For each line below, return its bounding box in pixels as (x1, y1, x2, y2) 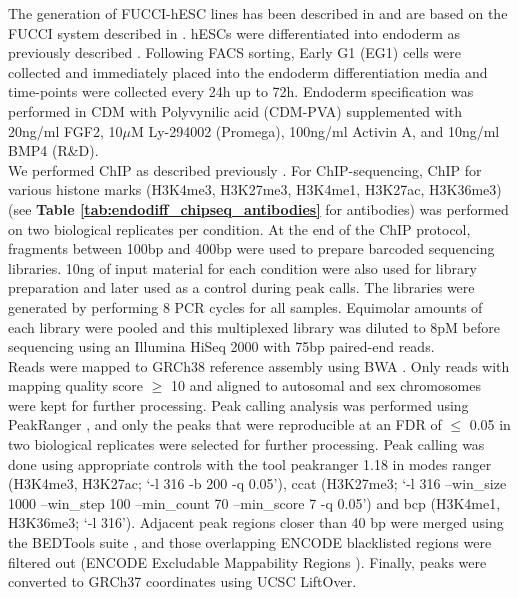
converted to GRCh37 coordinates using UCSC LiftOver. (8, 571, 357, 592)
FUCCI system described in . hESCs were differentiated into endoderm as (8, 22, 461, 43)
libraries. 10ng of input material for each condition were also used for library (8, 257, 477, 278)
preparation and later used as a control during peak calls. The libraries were (8, 277, 475, 298)
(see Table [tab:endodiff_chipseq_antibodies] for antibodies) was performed (8, 198, 509, 219)
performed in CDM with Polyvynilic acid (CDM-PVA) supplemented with (8, 100, 463, 121)
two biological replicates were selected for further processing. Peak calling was (8, 434, 485, 455)
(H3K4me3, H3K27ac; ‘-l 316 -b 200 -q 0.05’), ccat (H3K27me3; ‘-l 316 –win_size (8, 473, 507, 494)
